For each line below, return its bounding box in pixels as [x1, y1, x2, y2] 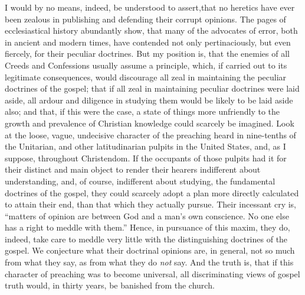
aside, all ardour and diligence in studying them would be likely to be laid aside [5, 93, 293, 106]
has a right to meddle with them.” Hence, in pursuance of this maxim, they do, [5, 221, 290, 234]
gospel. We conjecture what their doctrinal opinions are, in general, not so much [5, 244, 295, 257]
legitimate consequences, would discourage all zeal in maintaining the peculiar [5, 70, 287, 83]
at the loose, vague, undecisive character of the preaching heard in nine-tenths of [5, 128, 296, 141]
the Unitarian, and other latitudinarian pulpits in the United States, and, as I [5, 140, 286, 153]
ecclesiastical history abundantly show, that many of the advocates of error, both [5, 24, 298, 37]
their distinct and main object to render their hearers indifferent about [5, 163, 261, 176]
